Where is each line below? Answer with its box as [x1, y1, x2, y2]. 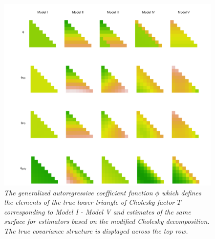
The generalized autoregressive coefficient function [4, 187, 153, 197]
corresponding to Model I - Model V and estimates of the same [4, 206, 191, 216]
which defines [161, 187, 201, 197]
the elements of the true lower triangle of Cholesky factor [4, 197, 175, 207]
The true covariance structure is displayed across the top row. [4, 225, 188, 236]
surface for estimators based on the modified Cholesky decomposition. [4, 216, 210, 226]
